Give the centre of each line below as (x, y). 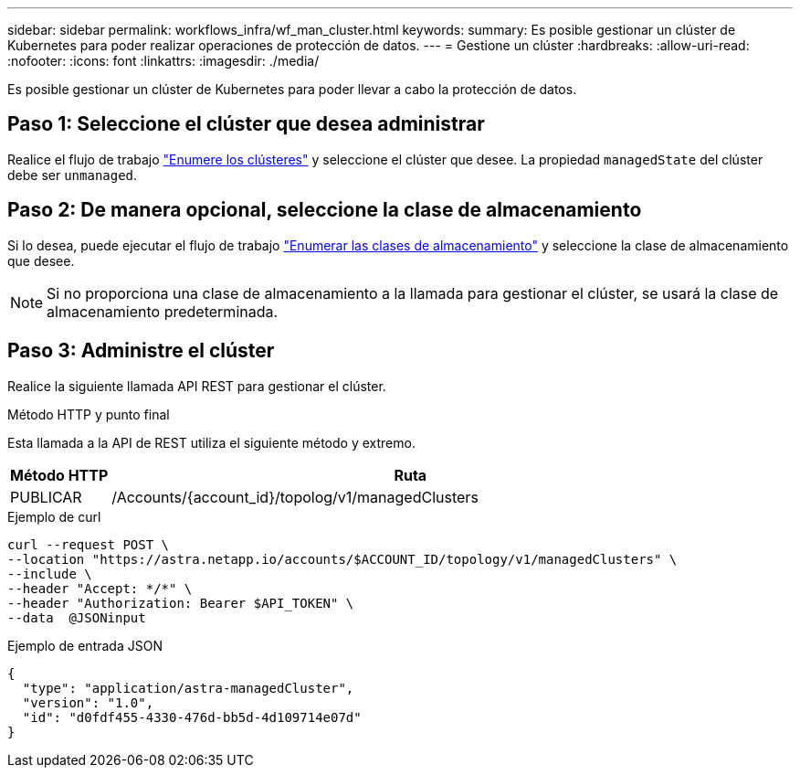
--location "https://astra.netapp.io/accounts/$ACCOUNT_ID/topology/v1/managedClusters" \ (342, 559)
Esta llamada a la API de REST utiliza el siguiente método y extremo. (211, 442)
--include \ (50, 573)
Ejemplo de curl (54, 516)
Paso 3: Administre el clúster (141, 351)
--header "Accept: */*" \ (100, 588)
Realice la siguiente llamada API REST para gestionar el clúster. (197, 386)
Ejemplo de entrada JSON (85, 645)
